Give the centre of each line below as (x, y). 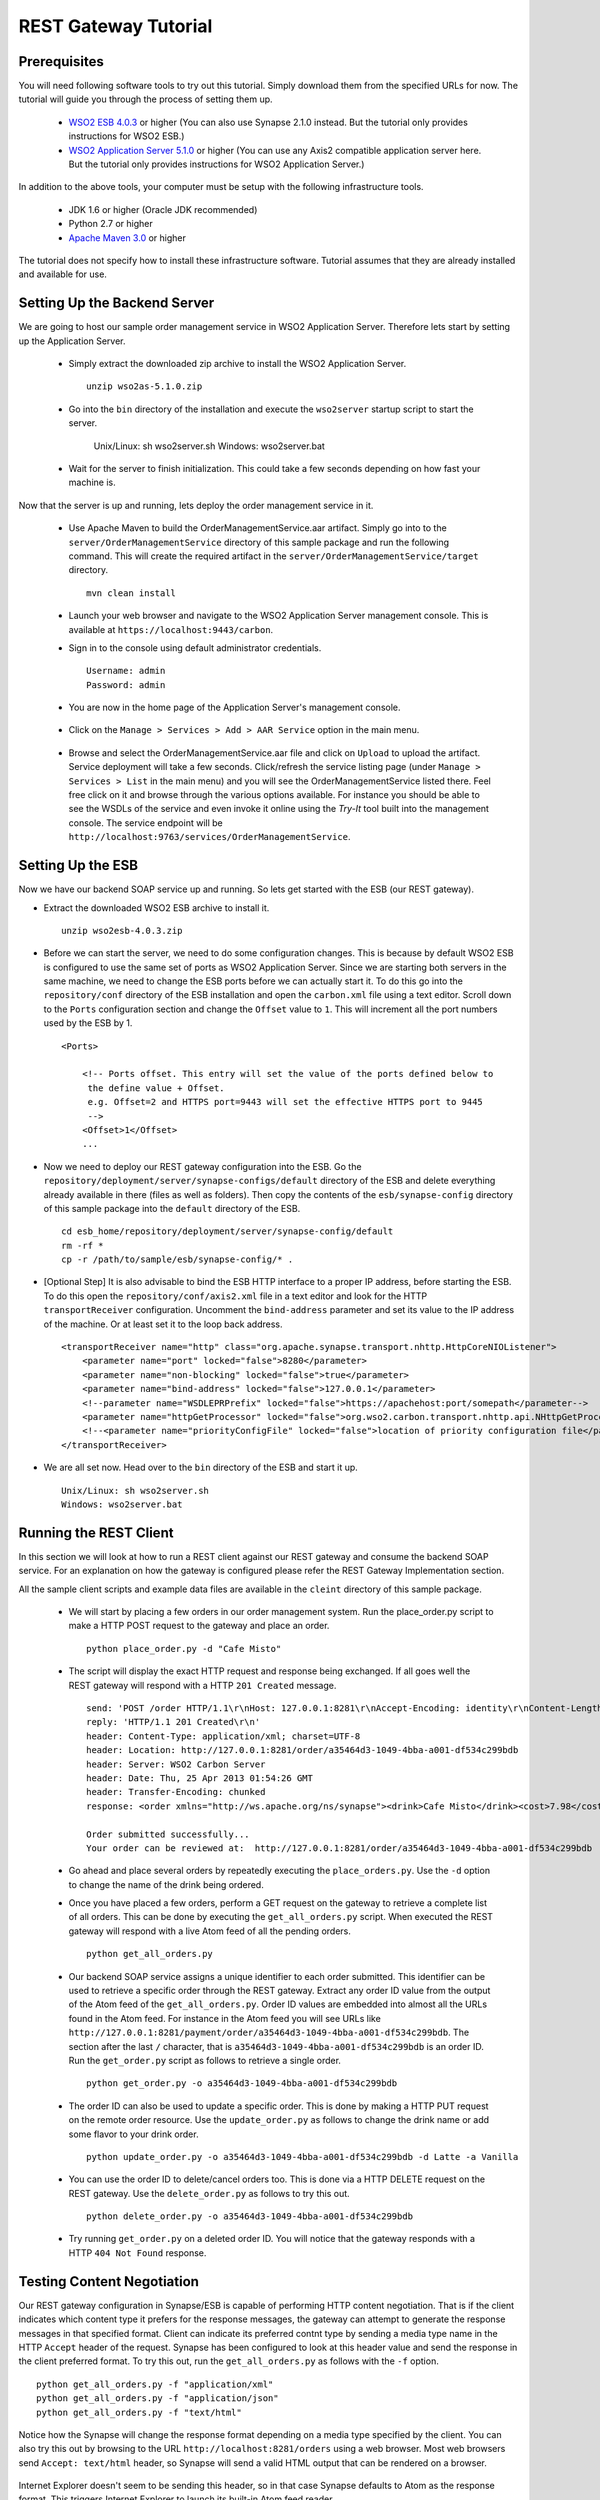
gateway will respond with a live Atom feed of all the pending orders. (210, 1931)
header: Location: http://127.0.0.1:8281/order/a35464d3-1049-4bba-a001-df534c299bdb (302, 1750)
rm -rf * (82, 1245)
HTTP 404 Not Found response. (137, 2252)
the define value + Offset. (156, 1088)
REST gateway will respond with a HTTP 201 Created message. (202, 1685)
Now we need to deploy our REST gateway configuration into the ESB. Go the (202, 1166)
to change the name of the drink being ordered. (166, 1884)
